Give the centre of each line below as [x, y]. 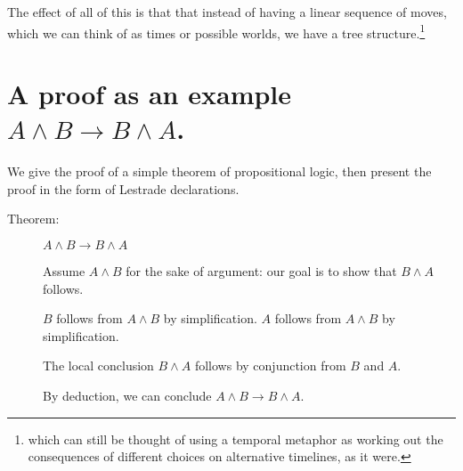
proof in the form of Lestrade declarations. [123, 188]
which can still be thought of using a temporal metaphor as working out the [236, 439]
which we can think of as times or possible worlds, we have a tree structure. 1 [216, 31]
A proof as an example [150, 94]
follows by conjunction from [270, 365]
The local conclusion [98, 365]
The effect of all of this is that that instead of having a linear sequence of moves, [227, 12]
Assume [64, 270]
